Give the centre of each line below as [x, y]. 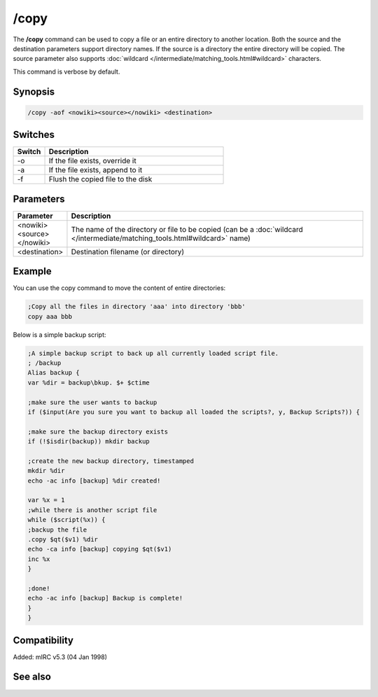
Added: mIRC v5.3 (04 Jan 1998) [60, 657]
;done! [39, 588]
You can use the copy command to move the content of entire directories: [119, 288]
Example [32, 271]
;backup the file [57, 530]
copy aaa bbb [50, 316]
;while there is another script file [92, 510]
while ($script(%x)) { [66, 520]
